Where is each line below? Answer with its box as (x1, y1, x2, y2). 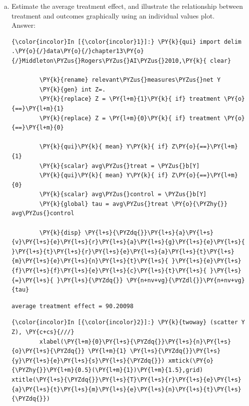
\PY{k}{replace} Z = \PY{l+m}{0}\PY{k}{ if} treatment (39, 114, 221, 122)
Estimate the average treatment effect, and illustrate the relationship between (11, 1, 243, 11)
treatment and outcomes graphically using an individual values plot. (11, 10, 215, 20)
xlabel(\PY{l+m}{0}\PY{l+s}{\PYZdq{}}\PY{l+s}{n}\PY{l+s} (39, 338, 231, 345)
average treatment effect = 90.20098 (11, 302, 134, 310)
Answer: (11, 20, 36, 30)
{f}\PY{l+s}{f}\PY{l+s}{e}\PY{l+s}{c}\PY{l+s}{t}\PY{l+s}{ (11, 267, 207, 275)
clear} (210, 57, 231, 64)
